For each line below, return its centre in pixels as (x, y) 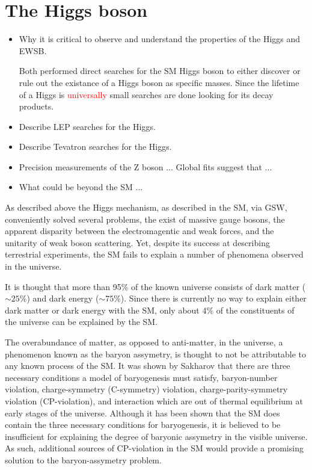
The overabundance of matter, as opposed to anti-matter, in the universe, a (144, 342)
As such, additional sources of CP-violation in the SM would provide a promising (154, 448)
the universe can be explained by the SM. (81, 322)
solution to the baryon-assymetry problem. (83, 459)
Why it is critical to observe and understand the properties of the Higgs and (160, 39)
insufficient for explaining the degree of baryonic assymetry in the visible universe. (156, 436)
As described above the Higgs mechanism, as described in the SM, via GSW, (146, 207)
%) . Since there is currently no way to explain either (210, 298)
